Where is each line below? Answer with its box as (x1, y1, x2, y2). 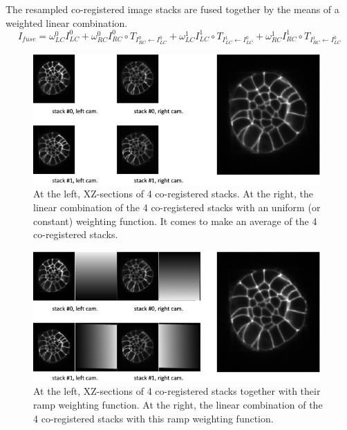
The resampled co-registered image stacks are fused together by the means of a (6, 2, 339, 16)
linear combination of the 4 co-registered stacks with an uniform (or (33, 200, 321, 214)
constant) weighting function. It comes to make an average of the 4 (33, 213, 317, 228)
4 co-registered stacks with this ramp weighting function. (33, 411, 274, 425)
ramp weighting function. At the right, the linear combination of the (33, 397, 323, 411)
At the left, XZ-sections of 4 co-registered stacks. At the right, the (33, 186, 313, 201)
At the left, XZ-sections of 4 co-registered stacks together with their (33, 384, 321, 398)
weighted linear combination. (6, 15, 128, 30)
